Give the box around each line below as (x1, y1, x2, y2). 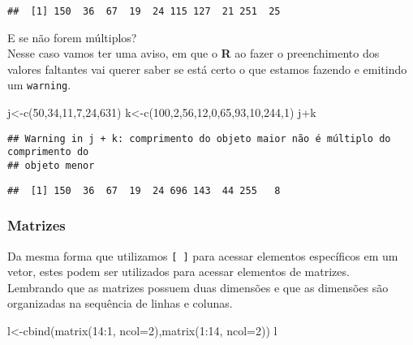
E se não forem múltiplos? (7, 28, 137, 45)
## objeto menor (7, 160, 95, 171)
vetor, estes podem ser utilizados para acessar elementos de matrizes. (7, 263, 350, 280)
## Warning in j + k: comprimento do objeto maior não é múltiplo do (7, 132, 391, 144)
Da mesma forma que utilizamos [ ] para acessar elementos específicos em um (7, 247, 398, 264)
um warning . (7, 76, 71, 93)
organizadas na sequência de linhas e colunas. (7, 295, 233, 312)
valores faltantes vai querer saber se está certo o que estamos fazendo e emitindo (7, 60, 407, 77)
